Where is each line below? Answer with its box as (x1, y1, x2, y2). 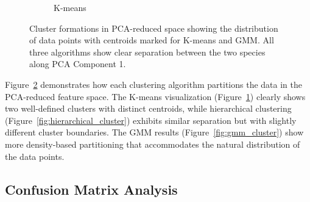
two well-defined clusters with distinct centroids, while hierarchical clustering (5, 102, 292, 115)
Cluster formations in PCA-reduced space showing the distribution (29, 21, 278, 34)
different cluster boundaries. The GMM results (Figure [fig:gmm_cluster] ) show (5, 126, 304, 139)
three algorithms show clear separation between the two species (29, 45, 266, 58)
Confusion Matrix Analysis (5, 179, 178, 198)
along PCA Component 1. (29, 57, 126, 70)
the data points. (5, 150, 65, 162)
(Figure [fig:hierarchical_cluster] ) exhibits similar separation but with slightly (5, 114, 297, 126)
